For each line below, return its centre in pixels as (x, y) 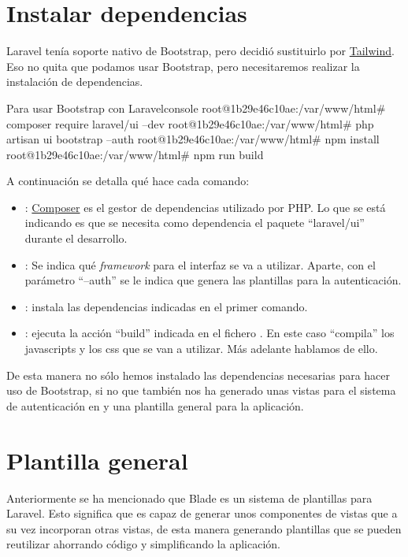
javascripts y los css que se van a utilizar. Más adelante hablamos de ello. (201, 349)
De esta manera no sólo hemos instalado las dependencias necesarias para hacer (198, 375)
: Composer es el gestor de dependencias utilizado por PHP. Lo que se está (205, 207)
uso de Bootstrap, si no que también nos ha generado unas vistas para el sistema (201, 390)
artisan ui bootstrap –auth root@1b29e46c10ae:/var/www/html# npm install (193, 139)
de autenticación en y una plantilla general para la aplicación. (155, 405)
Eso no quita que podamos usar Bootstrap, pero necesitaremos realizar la (183, 66)
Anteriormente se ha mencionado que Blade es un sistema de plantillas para (189, 498)
